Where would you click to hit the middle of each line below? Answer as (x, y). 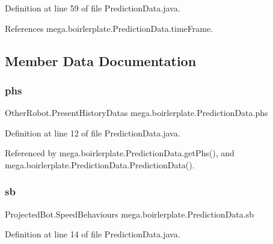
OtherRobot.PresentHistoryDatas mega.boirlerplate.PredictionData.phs (136, 113)
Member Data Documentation (101, 60)
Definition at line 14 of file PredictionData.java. (93, 234)
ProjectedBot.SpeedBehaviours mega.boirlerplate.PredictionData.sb (129, 214)
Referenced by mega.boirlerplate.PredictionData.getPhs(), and (120, 153)
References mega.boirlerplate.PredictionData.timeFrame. (109, 28)
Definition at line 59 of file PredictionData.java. (93, 8)
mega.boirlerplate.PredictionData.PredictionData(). (100, 164)
